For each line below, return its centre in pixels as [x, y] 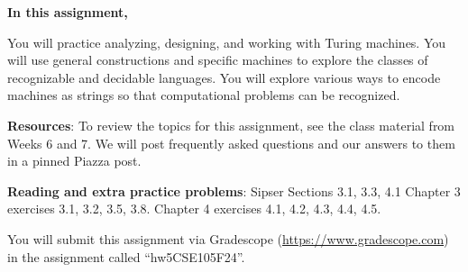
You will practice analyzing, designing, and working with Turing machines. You [227, 42]
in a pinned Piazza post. [74, 161]
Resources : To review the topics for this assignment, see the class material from [231, 125]
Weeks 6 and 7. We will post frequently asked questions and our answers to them [231, 143]
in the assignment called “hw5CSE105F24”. [126, 256]
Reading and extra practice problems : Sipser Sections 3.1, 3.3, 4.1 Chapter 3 [234, 190]
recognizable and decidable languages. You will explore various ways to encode [224, 77]
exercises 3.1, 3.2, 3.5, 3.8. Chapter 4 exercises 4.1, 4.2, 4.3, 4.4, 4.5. [194, 209]
